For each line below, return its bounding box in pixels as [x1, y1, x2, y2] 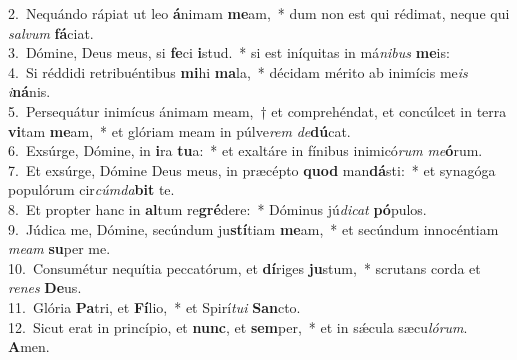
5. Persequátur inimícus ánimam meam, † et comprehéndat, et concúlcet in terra [8, 100, 507, 121]
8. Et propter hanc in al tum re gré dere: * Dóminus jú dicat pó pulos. [8, 198, 427, 219]
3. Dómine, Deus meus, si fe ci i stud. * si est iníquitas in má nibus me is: [8, 42, 450, 63]
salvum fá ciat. [8, 22, 94, 43]
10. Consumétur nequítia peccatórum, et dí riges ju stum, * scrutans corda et [8, 257, 481, 278]
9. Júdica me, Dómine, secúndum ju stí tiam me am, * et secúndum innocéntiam [8, 218, 499, 239]
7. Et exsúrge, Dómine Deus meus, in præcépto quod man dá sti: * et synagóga [8, 159, 496, 180]
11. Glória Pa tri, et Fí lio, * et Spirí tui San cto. [8, 296, 301, 317]
